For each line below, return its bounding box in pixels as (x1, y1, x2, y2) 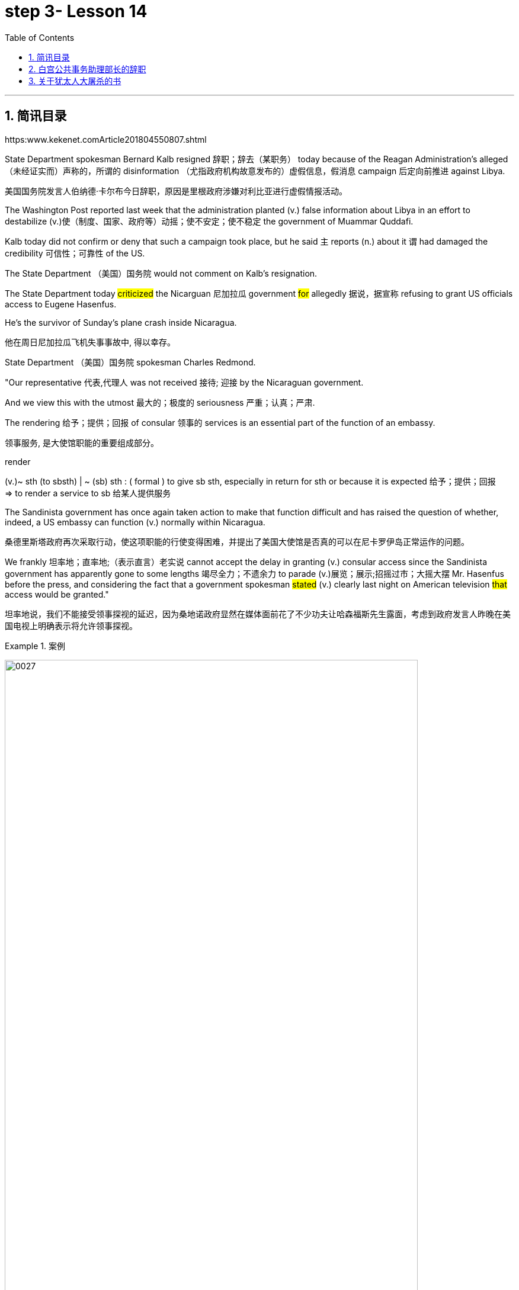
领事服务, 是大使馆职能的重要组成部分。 (5, 437, 159, 448)
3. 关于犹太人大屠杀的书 (28, 75, 121, 86)
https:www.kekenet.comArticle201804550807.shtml (5, 134, 207, 145)
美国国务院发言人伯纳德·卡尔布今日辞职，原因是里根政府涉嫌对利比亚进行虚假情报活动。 (5, 185, 348, 196)
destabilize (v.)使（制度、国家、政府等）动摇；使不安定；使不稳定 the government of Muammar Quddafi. (5, 216, 414, 226)
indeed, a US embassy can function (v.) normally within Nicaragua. (5, 516, 265, 527)
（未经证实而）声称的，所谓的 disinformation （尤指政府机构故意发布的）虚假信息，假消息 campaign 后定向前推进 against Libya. (5, 165, 505, 176)
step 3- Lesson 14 (5, 1, 148, 21)
